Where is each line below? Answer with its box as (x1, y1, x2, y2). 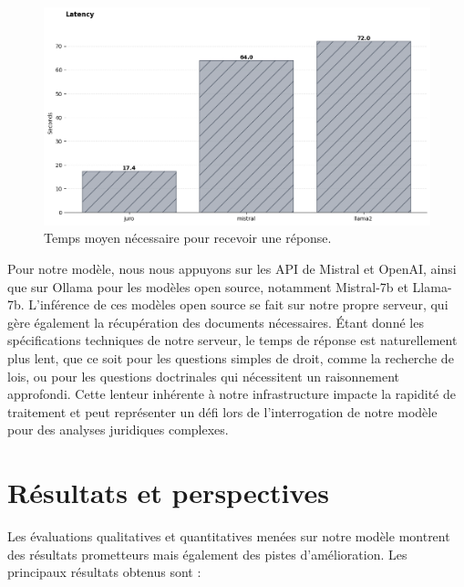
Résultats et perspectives (7, 474, 329, 511)
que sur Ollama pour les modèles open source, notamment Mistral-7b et (7, 277, 408, 296)
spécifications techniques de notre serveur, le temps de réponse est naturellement (7, 330, 458, 350)
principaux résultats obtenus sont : (7, 562, 201, 582)
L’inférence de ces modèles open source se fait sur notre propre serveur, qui (28, 295, 449, 314)
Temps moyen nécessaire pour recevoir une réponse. (44, 228, 332, 247)
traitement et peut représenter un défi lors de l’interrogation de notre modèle (7, 402, 438, 421)
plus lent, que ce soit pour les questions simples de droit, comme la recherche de (7, 348, 454, 367)
